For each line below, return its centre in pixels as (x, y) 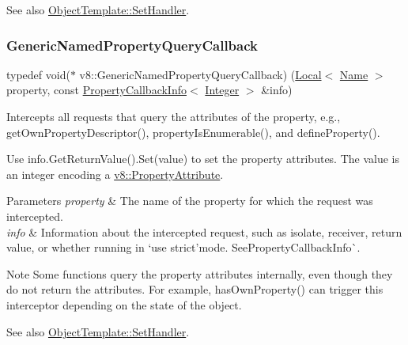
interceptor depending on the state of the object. (124, 304)
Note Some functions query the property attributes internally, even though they (200, 273)
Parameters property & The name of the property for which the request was (190, 201)
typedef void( (38, 74)
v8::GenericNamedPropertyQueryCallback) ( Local (200, 74)
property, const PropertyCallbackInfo (96, 90)
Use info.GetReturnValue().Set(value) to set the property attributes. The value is (203, 159)
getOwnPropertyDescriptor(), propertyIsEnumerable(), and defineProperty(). (193, 132)
